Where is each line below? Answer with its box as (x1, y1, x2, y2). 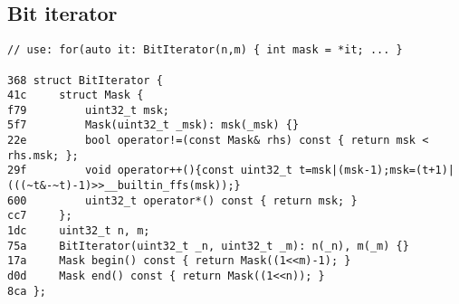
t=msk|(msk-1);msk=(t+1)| (299, 164, 454, 177)
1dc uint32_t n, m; (7, 224, 150, 238)
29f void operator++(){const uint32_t (7, 164, 292, 177)
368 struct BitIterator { (7, 73, 163, 87)
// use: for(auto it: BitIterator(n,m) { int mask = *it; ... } (7, 43, 403, 57)
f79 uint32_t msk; (7, 103, 169, 117)
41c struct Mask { (7, 89, 144, 102)
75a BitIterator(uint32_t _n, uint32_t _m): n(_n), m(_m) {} (7, 239, 409, 252)
